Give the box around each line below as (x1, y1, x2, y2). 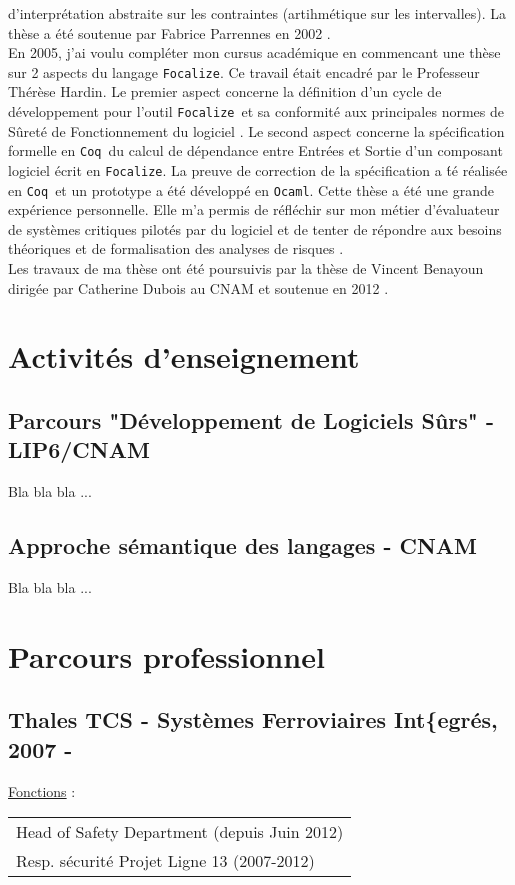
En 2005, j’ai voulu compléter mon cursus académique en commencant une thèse (8, 42, 501, 63)
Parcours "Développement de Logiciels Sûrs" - (8, 404, 495, 435)
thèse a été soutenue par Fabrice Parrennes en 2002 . (8, 22, 331, 43)
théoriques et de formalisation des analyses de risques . (8, 238, 344, 259)
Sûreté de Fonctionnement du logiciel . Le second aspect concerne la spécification (8, 120, 505, 141)
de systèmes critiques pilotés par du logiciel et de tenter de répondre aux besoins (8, 218, 502, 239)
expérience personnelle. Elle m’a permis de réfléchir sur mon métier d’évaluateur (8, 199, 500, 220)
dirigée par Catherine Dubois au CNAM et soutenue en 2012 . (8, 277, 389, 298)
